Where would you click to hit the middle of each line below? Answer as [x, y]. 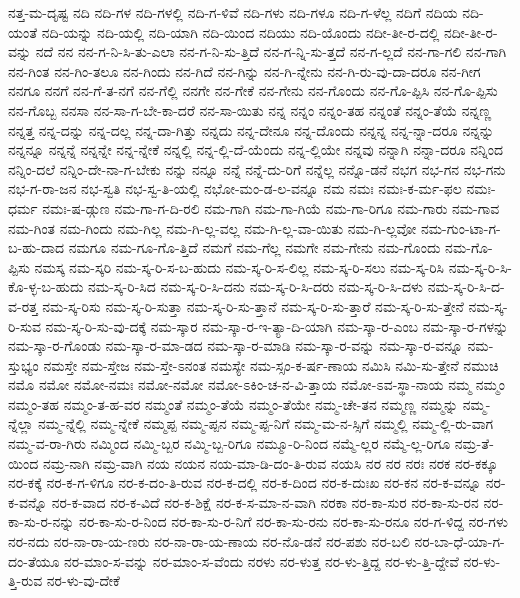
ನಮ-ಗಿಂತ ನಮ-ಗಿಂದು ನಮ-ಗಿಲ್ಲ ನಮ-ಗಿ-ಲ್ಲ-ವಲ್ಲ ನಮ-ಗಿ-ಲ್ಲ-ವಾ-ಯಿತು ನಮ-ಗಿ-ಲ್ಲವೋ [212, 227]
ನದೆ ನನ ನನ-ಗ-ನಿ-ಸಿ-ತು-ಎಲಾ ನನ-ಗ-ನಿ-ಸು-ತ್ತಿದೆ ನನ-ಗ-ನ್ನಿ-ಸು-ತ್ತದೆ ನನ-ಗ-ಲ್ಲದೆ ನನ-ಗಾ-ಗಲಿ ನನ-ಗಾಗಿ [271, 51]
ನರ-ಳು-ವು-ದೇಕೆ [83, 580]
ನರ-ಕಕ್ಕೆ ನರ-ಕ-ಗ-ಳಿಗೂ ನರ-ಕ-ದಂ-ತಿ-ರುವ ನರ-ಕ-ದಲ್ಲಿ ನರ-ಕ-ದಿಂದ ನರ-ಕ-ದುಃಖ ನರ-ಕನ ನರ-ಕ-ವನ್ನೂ [245, 482]
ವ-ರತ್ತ [23, 305]
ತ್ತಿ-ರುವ [25, 580]
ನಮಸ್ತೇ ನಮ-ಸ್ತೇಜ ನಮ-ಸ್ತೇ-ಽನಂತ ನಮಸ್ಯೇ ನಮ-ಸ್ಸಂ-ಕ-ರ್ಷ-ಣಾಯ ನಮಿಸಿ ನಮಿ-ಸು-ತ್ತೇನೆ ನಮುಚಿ [271, 364]
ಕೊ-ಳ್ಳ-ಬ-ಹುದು [46, 286]
